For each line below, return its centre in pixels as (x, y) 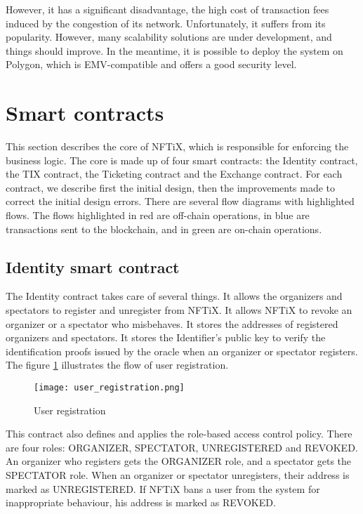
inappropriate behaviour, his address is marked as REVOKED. (141, 502)
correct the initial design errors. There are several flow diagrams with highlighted (180, 201)
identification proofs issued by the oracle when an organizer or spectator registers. (182, 351)
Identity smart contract (93, 266)
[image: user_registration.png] (109, 388)
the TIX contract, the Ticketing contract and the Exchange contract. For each (174, 174)
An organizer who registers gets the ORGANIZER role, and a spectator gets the (179, 461)
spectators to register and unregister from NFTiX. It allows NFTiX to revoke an (179, 310)
